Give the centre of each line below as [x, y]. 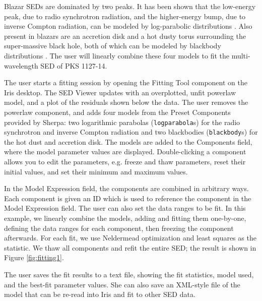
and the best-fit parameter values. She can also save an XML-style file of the [122, 284]
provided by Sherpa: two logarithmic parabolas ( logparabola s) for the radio [122, 122]
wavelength [21, 65]
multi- [241, 55]
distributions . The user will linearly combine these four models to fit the [117, 55]
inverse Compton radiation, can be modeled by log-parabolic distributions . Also [128, 26]
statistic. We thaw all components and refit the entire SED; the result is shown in [130, 247]
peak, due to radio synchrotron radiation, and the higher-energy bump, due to [125, 16]
